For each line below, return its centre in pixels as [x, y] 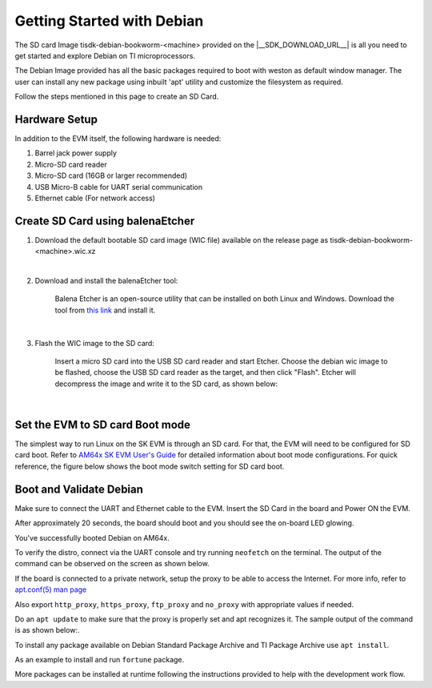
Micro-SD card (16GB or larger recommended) [111, 175]
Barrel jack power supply [76, 153]
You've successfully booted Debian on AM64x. [92, 537]
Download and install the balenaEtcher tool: [106, 281]
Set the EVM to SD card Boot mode [103, 424]
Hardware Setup [56, 119]
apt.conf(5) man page [51, 589]
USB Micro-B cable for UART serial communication [119, 187]
